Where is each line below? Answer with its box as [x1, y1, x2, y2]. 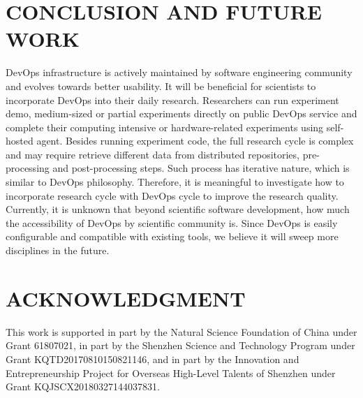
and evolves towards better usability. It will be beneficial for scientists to [6, 78, 316, 93]
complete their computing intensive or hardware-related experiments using [6, 119, 324, 134]
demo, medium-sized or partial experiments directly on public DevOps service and [6, 106, 357, 121]
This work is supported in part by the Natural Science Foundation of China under [6, 324, 357, 339]
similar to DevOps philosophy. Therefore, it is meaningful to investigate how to [6, 175, 344, 189]
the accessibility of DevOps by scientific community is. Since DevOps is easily [6, 215, 338, 230]
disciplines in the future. [6, 243, 110, 258]
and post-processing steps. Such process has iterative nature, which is [52, 161, 350, 175]
